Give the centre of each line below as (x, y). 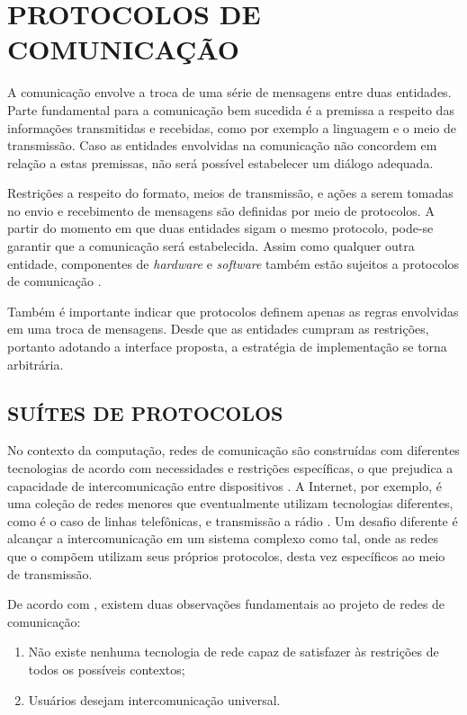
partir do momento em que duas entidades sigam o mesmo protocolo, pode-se (220, 228)
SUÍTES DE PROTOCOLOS (145, 412)
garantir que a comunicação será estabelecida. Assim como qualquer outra (211, 246)
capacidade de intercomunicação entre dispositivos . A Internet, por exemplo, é (225, 485)
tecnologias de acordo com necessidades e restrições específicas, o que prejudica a (230, 468)
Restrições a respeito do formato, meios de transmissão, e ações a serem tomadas (230, 193)
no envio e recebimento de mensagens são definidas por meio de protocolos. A (221, 210)
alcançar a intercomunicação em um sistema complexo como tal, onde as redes (223, 538)
